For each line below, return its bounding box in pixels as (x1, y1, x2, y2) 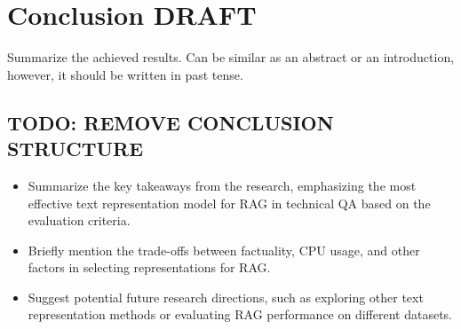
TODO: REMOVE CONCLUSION (7, 108, 334, 136)
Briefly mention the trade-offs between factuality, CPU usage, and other (28, 240, 420, 259)
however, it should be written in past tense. (7, 65, 243, 83)
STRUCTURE (7, 135, 144, 162)
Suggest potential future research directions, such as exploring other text (28, 287, 424, 306)
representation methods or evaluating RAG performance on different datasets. (28, 305, 453, 324)
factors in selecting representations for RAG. (28, 258, 271, 277)
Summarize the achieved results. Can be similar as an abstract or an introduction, (7, 48, 455, 67)
